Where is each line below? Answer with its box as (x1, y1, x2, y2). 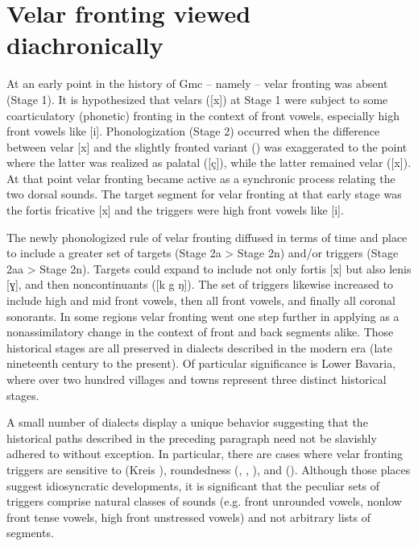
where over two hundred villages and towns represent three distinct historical (6, 371, 387, 387)
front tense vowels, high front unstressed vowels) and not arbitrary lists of (6, 508, 370, 525)
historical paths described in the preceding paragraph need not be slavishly (6, 429, 377, 446)
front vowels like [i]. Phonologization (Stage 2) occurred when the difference (6, 123, 380, 140)
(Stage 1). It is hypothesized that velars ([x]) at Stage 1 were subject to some (6, 90, 388, 107)
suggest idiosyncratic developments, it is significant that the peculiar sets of (6, 477, 380, 494)
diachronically (6, 28, 163, 61)
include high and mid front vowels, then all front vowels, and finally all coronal (6, 292, 395, 309)
